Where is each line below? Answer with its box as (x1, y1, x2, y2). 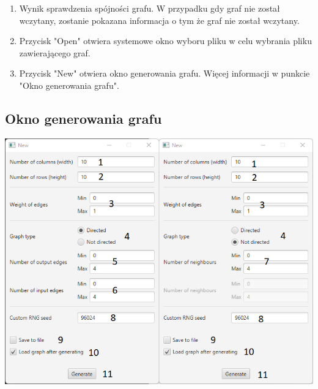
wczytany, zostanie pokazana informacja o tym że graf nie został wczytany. (19, 13, 300, 26)
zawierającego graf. (19, 46, 91, 59)
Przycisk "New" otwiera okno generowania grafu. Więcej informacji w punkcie (19, 67, 310, 80)
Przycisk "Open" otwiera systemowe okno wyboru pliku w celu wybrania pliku (19, 34, 312, 47)
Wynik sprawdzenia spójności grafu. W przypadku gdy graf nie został (19, 2, 280, 14)
